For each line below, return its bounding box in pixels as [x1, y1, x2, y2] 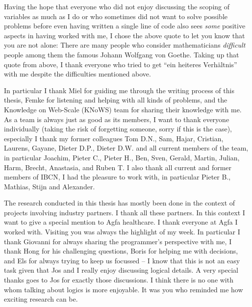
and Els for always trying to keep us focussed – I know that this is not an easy [4, 255, 240, 265]
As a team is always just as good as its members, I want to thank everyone [4, 114, 229, 124]
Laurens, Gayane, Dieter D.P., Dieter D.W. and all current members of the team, [4, 143, 249, 153]
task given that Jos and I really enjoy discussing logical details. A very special [4, 265, 238, 275]
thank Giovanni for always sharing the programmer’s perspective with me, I [4, 236, 232, 246]
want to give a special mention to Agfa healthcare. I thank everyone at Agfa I [4, 217, 238, 227]
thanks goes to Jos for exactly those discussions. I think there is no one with [4, 275, 233, 285]
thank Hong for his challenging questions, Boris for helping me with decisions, [4, 246, 238, 256]
